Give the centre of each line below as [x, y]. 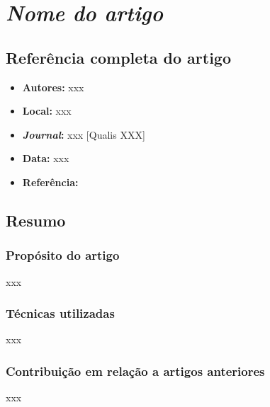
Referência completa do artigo [119, 57]
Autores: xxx [53, 87]
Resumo [36, 220]
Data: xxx [46, 158]
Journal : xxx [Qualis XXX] [84, 134]
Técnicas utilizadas [60, 313]
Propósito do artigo [63, 255]
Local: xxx [47, 111]
